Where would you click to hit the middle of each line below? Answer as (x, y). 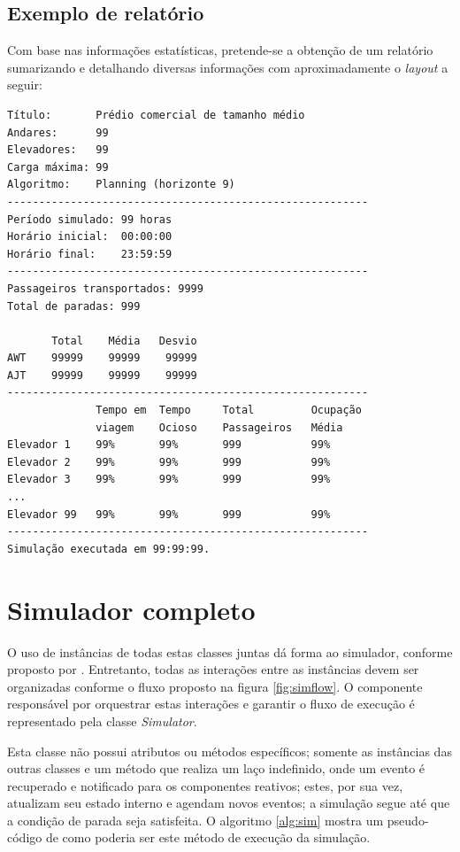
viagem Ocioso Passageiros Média (219, 427)
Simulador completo (131, 609)
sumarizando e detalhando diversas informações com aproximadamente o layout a (228, 67)
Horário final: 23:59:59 (90, 254)
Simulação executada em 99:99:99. (109, 549)
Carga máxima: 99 (58, 167)
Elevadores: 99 (58, 150)
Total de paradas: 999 (74, 306)
